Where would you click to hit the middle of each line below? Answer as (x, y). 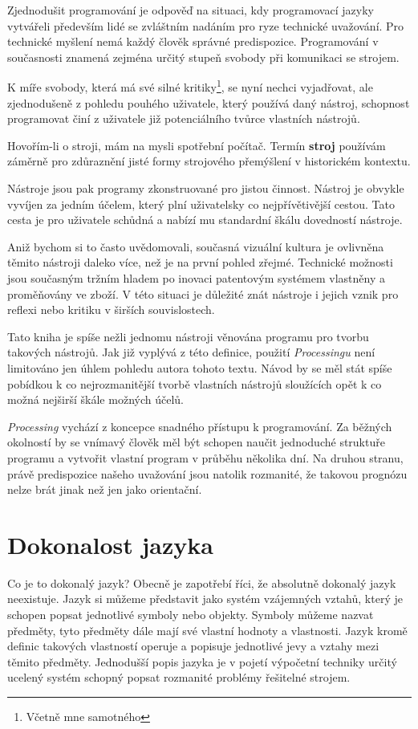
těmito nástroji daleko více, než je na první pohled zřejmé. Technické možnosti (200, 262)
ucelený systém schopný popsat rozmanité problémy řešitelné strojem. (179, 677)
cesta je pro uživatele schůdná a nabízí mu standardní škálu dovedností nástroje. (205, 220)
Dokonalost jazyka (110, 544)
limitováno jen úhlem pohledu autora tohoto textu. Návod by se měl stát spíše (200, 367)
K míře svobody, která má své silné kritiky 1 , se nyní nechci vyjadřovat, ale (190, 86)
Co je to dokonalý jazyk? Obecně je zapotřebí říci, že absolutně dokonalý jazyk (202, 582)
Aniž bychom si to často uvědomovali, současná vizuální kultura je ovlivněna (196, 246)
